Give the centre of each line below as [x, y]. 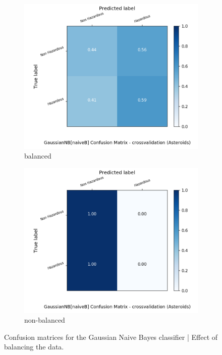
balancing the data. [34, 347]
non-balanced [45, 320]
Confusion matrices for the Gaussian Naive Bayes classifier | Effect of [111, 337]
